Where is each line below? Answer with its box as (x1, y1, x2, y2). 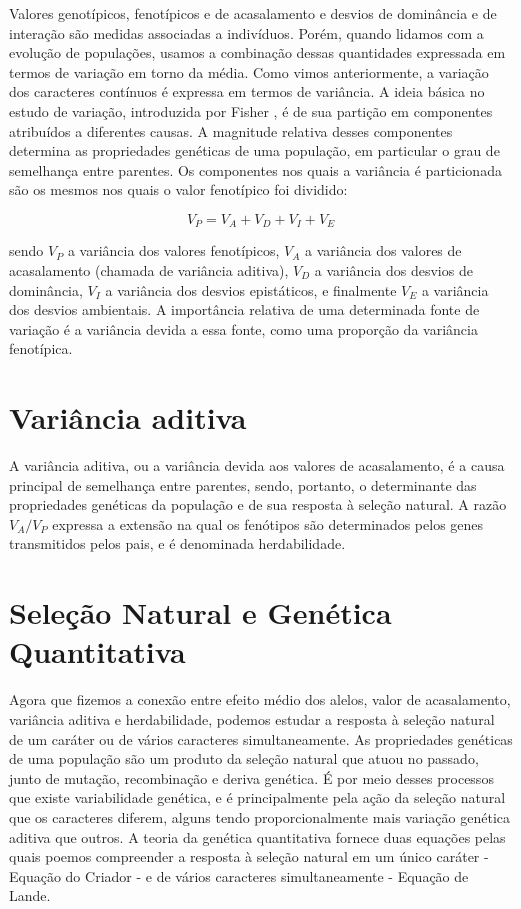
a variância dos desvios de (314, 259, 473, 280)
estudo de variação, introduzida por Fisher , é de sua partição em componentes (9, 100, 493, 121)
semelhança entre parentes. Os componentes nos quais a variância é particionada (9, 159, 502, 180)
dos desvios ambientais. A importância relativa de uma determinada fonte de (9, 299, 480, 320)
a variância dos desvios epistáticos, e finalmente (105, 279, 397, 300)
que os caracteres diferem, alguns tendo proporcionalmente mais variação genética (9, 806, 511, 827)
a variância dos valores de (304, 240, 462, 261)
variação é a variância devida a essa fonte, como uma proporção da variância (9, 318, 478, 339)
